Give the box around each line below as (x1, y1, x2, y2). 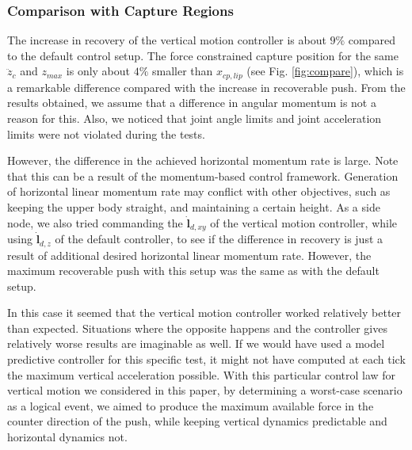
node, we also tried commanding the (7, 214, 183, 231)
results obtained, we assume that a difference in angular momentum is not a (7, 94, 376, 111)
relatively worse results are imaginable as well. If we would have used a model (7, 335, 385, 352)
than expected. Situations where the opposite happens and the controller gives (7, 319, 387, 336)
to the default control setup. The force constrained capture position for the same (7, 47, 399, 63)
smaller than (152, 63, 213, 79)
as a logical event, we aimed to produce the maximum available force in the (7, 397, 374, 414)
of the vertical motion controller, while (210, 214, 398, 231)
